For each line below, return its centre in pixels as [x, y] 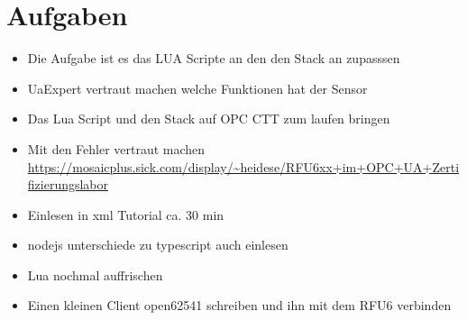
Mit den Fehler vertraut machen [116, 148]
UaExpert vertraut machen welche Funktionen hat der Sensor [197, 88]
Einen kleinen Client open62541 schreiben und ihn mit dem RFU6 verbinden [239, 305]
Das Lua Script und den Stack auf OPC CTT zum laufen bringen [209, 119]
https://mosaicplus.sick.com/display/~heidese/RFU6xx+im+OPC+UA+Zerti [243, 166]
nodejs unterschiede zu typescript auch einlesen [158, 245]
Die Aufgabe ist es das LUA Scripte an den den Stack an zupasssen [214, 58]
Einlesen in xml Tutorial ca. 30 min [126, 214]
